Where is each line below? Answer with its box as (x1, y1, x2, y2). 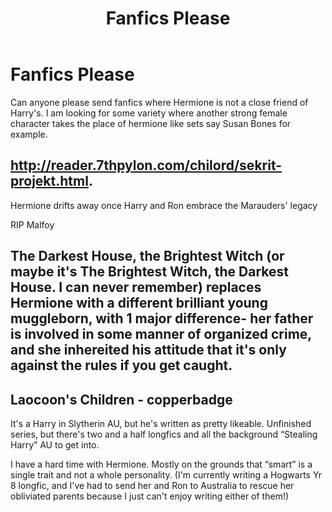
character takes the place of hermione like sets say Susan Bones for (10, 117, 292, 129)
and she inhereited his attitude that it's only (10, 342, 287, 359)
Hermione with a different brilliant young (10, 295, 268, 312)
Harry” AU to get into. (10, 438, 100, 451)
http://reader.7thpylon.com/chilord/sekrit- (10, 157, 283, 174)
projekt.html (10, 173, 89, 190)
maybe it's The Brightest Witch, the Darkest (10, 263, 289, 281)
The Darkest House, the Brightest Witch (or (10, 248, 285, 265)
